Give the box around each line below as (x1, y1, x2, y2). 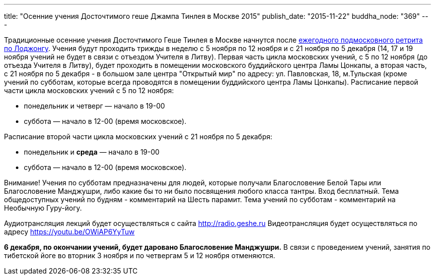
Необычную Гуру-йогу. (4, 204, 82, 212)
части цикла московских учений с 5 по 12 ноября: (4, 86, 174, 95)
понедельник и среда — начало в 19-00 (24, 148, 160, 156)
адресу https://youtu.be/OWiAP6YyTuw (4, 227, 135, 236)
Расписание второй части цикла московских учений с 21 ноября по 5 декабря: (4, 132, 273, 141)
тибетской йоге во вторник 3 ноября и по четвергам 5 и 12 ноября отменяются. (4, 251, 275, 260)
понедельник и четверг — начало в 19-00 (24, 102, 165, 110)
